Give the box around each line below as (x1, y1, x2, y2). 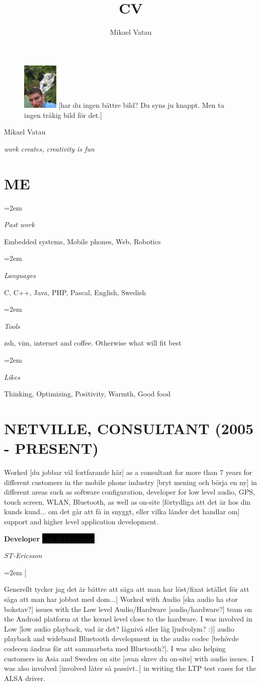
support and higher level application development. (4, 516, 158, 527)
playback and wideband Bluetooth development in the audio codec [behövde (4, 633, 239, 644)
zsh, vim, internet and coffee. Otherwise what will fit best (4, 337, 182, 348)
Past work (4, 219, 35, 230)
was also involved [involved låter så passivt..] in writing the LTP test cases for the (4, 663, 256, 673)
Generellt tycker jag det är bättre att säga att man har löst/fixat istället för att (4, 584, 249, 594)
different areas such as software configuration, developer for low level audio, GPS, (4, 487, 255, 497)
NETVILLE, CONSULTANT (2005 (4, 418, 254, 438)
